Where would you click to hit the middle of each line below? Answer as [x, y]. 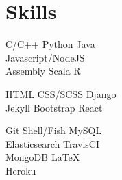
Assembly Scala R [43, 71]
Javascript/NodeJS [45, 57]
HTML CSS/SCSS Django [61, 93]
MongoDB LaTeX [43, 157]
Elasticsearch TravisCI [52, 143]
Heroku [21, 170]
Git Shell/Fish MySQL [54, 130]
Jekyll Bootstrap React [54, 107]
